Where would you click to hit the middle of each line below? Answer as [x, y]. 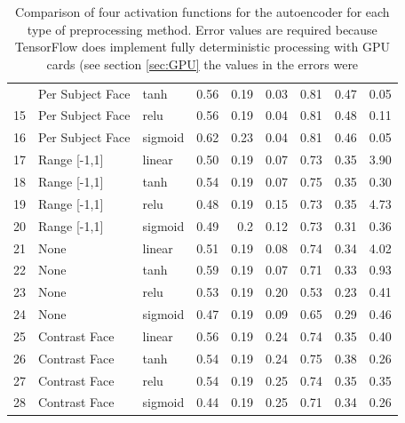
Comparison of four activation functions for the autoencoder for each [202, 12]
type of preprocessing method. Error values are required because [202, 29]
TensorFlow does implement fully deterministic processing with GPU [202, 47]
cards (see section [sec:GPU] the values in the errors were [202, 64]
